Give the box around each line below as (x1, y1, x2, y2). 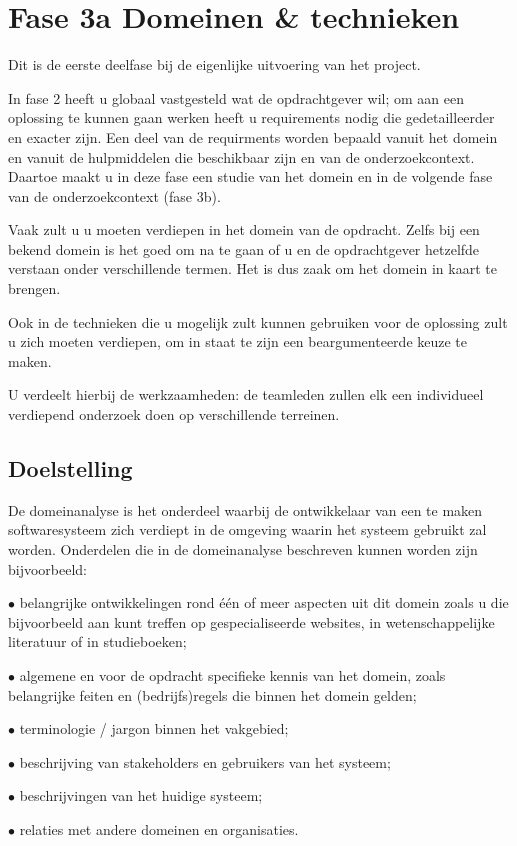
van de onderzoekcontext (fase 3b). (8, 185, 221, 206)
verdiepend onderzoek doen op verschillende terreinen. (8, 404, 340, 425)
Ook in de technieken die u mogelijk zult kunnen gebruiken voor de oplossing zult (8, 311, 508, 332)
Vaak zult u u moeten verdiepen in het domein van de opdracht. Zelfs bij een (8, 219, 480, 240)
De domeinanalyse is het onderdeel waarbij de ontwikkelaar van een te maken (8, 499, 483, 520)
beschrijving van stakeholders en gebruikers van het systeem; (19, 751, 391, 772)
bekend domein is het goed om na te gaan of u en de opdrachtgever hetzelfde (8, 238, 480, 259)
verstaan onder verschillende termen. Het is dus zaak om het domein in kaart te (8, 258, 497, 279)
